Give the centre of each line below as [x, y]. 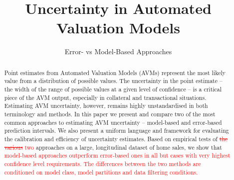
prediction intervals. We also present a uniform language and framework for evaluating [117, 131]
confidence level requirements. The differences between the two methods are [103, 163]
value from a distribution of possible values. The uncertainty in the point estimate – [113, 81]
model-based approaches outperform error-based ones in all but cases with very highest [117, 155]
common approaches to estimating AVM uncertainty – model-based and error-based [113, 122]
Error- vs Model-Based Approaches [118, 51]
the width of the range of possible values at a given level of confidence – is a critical [113, 89]
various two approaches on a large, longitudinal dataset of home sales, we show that [113, 147]
